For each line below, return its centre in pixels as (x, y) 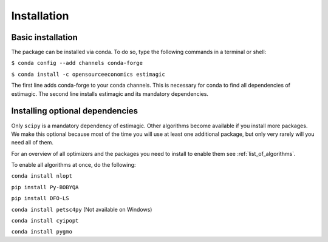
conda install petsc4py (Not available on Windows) (82, 209)
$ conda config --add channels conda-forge (77, 63)
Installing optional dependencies (75, 111)
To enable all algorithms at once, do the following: (73, 165)
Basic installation (45, 37)
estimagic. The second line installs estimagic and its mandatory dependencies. (110, 93)
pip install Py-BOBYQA (45, 187)
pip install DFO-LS (40, 198)
